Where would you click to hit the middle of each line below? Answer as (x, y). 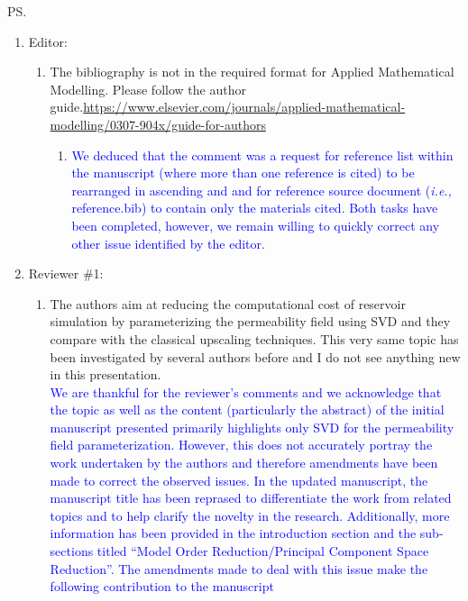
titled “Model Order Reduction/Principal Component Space (263, 551)
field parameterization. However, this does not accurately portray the (241, 445)
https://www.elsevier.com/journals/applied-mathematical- (244, 107)
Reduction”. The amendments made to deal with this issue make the (239, 568)
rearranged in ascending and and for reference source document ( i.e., (262, 190)
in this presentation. (106, 374)
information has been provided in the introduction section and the (233, 533)
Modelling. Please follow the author (148, 89)
